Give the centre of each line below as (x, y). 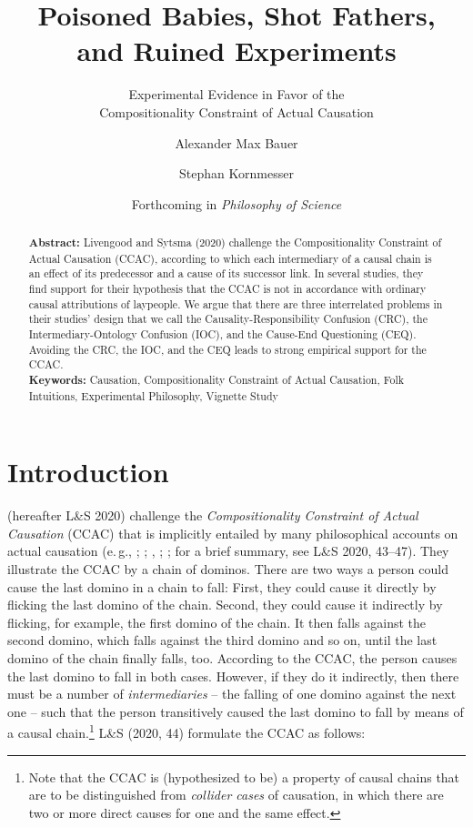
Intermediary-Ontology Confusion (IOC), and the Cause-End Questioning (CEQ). (222, 334)
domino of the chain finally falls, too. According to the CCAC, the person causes (232, 657)
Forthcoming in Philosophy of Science (236, 203)
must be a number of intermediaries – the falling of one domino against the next (232, 694)
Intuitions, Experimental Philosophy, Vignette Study (153, 395)
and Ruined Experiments (236, 50)
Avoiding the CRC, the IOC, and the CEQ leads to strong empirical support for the (227, 349)
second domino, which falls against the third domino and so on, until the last (222, 640)
